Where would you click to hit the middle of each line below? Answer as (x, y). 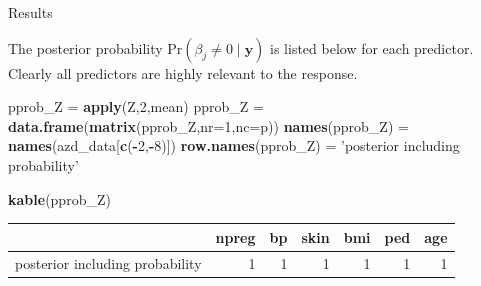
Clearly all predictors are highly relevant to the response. (183, 72)
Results (30, 12)
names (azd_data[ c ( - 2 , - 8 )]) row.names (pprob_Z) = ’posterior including (234, 145)
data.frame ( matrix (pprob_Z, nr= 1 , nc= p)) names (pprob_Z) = (208, 125)
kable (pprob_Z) (59, 198)
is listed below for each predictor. (372, 47)
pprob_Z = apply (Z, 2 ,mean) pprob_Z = (136, 106)
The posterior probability (85, 47)
